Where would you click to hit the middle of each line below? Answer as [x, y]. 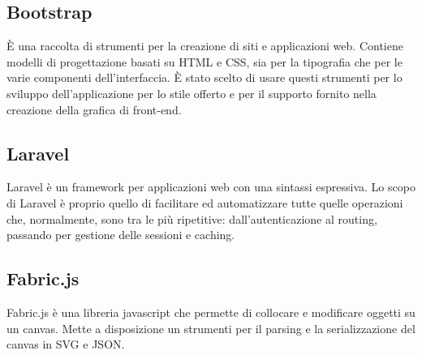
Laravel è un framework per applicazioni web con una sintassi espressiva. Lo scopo [211, 187]
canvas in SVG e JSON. [66, 344]
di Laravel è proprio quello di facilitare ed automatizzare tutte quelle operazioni [205, 202]
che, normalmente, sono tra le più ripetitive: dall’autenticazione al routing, [192, 218]
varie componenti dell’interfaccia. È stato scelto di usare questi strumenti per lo [205, 77]
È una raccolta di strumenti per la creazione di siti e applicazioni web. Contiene [205, 46]
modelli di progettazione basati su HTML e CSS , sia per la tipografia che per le [205, 61]
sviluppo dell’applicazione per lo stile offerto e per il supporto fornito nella [192, 93]
